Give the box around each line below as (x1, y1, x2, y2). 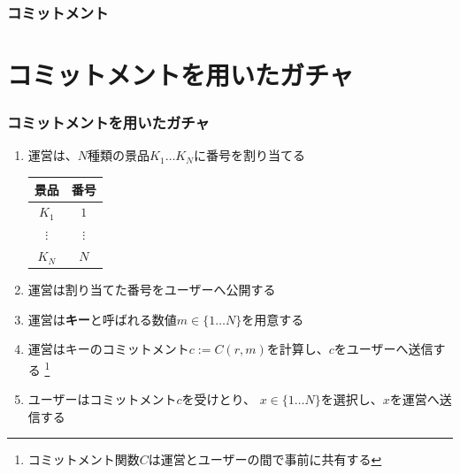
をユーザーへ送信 (333, 340, 433, 358)
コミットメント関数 (27, 450, 140, 469)
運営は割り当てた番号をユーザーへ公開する (27, 280, 276, 299)
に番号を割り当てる (193, 146, 305, 164)
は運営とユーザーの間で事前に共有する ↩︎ (148, 450, 382, 469)
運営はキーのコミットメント (27, 340, 189, 358)
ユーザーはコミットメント (27, 390, 177, 409)
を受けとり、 (181, 390, 257, 409)
